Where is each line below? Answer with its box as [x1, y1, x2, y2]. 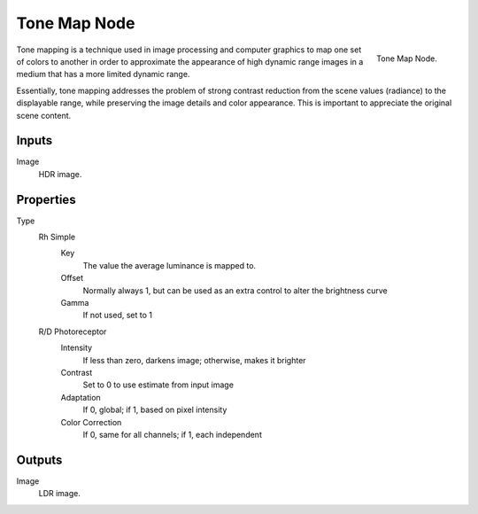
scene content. [16, 110, 72, 121]
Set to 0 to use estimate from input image [82, 379, 235, 390]
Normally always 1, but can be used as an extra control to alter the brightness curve [82, 284, 389, 296]
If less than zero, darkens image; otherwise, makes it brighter [82, 354, 306, 365]
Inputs [16, 133, 53, 148]
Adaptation [60, 392, 101, 402]
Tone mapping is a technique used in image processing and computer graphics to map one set [16, 44, 362, 55]
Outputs [16, 452, 63, 467]
